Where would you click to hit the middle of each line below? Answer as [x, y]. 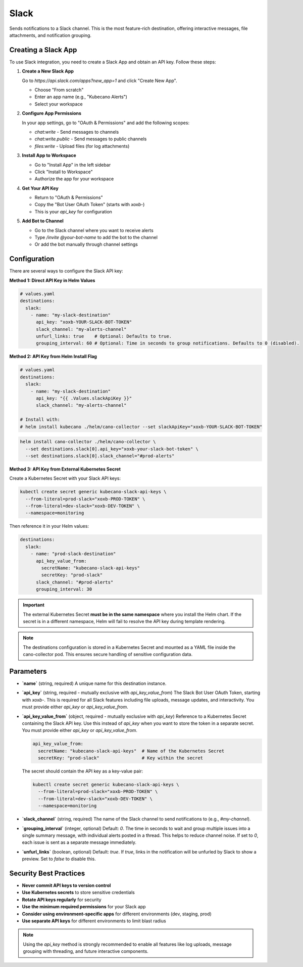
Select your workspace [59, 104]
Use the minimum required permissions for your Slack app [84, 907]
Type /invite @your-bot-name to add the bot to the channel [96, 238]
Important [34, 605]
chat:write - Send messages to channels [77, 132]
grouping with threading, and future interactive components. [86, 951]
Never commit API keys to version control [66, 885]
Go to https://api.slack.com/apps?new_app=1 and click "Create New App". [99, 81]
